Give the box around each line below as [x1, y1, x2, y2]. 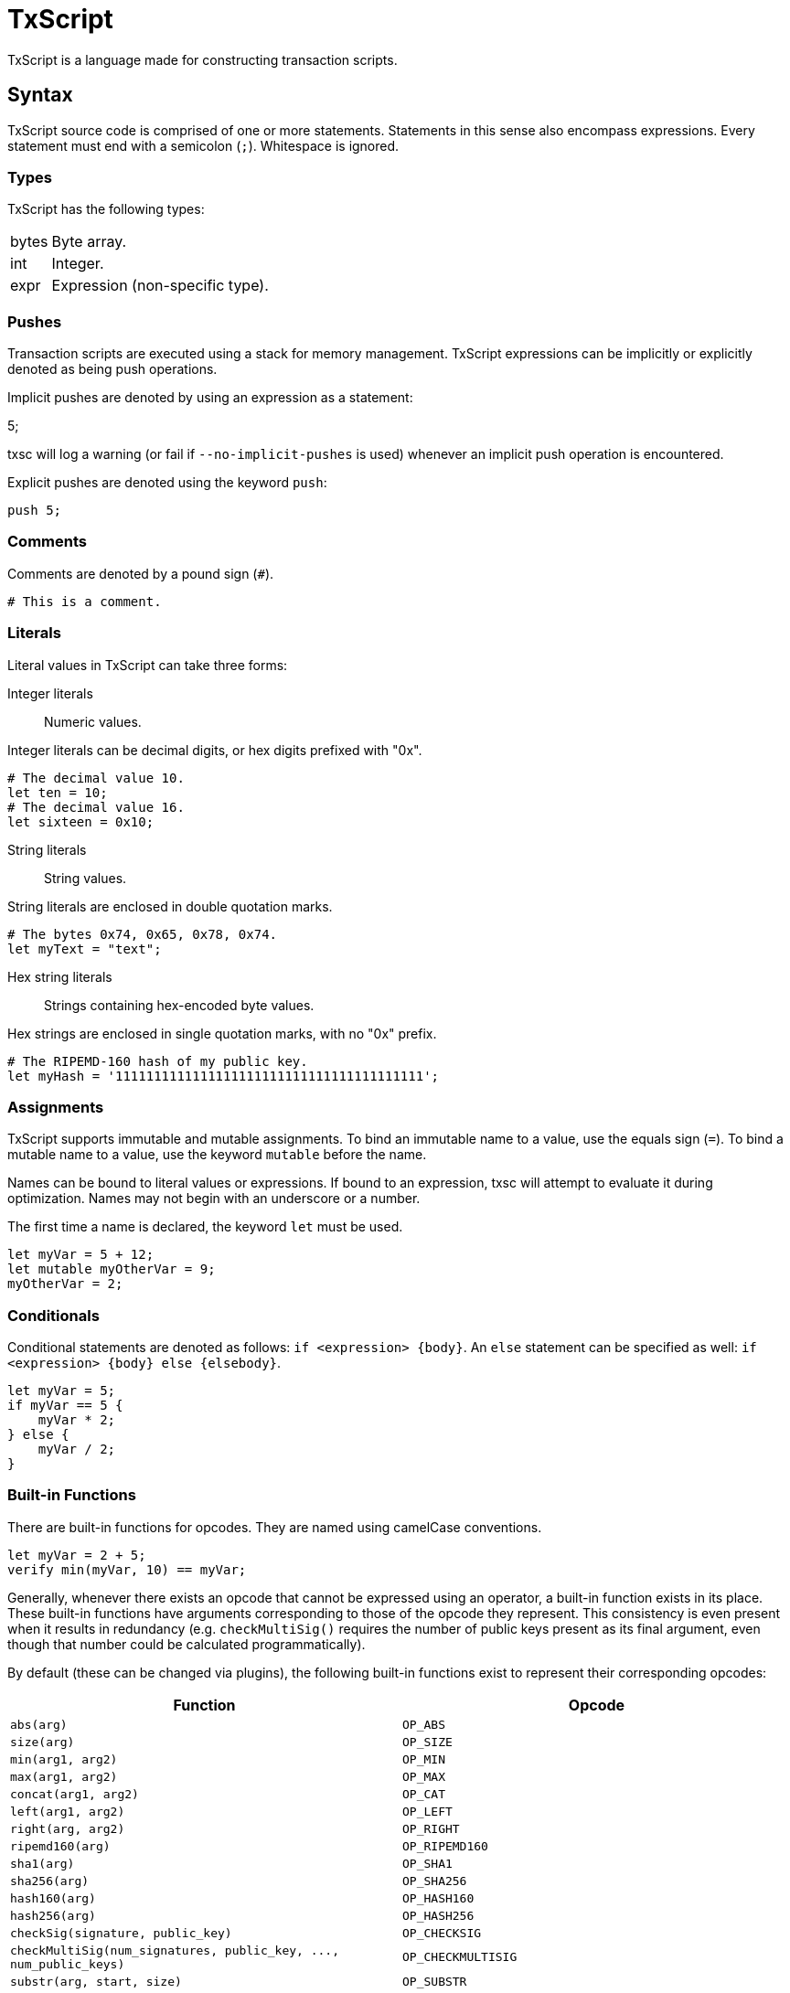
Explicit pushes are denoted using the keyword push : [7, 474, 327, 491]
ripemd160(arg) [10, 1838, 111, 1853]
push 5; [7, 503, 62, 518]
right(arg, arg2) [10, 1821, 125, 1836]
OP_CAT [402, 1786, 445, 1801]
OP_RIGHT [402, 1821, 460, 1836]
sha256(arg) [10, 1873, 90, 1888]
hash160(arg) [10, 1891, 96, 1905]
